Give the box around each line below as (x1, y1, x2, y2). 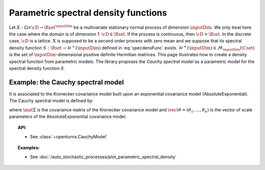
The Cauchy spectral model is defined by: (9, 98, 94, 104)
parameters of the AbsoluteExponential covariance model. (9, 113, 127, 119)
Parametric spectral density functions (9, 7, 167, 18)
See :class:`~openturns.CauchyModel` (30, 133, 108, 139)
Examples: (18, 145, 40, 151)
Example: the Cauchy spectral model (9, 78, 124, 86)
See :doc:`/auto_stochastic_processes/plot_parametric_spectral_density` (30, 154, 177, 160)
